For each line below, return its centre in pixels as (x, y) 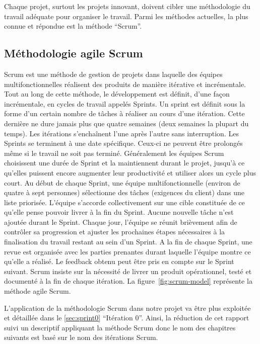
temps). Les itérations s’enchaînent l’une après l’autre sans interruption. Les (121, 133)
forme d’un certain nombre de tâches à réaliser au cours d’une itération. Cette (124, 113)
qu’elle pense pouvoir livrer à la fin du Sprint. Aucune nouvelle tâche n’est (119, 212)
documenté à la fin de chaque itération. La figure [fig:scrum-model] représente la (128, 281)
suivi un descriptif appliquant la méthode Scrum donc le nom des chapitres (120, 327)
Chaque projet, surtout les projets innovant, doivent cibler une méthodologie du (127, 6)
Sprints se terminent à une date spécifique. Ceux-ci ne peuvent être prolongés (123, 143)
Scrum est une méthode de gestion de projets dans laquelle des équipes (113, 74)
